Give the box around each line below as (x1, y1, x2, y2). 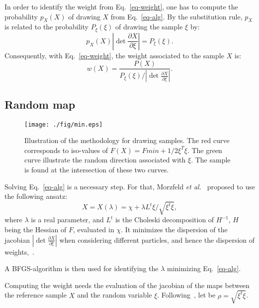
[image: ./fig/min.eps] (24, 121, 103, 128)
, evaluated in (73, 224, 114, 234)
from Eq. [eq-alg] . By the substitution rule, (110, 11, 243, 21)
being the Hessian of (4, 224, 67, 234)
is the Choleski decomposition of (115, 214, 214, 225)
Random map (4, 96, 76, 112)
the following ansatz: (4, 191, 68, 201)
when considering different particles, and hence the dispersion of (59, 234, 255, 245)
